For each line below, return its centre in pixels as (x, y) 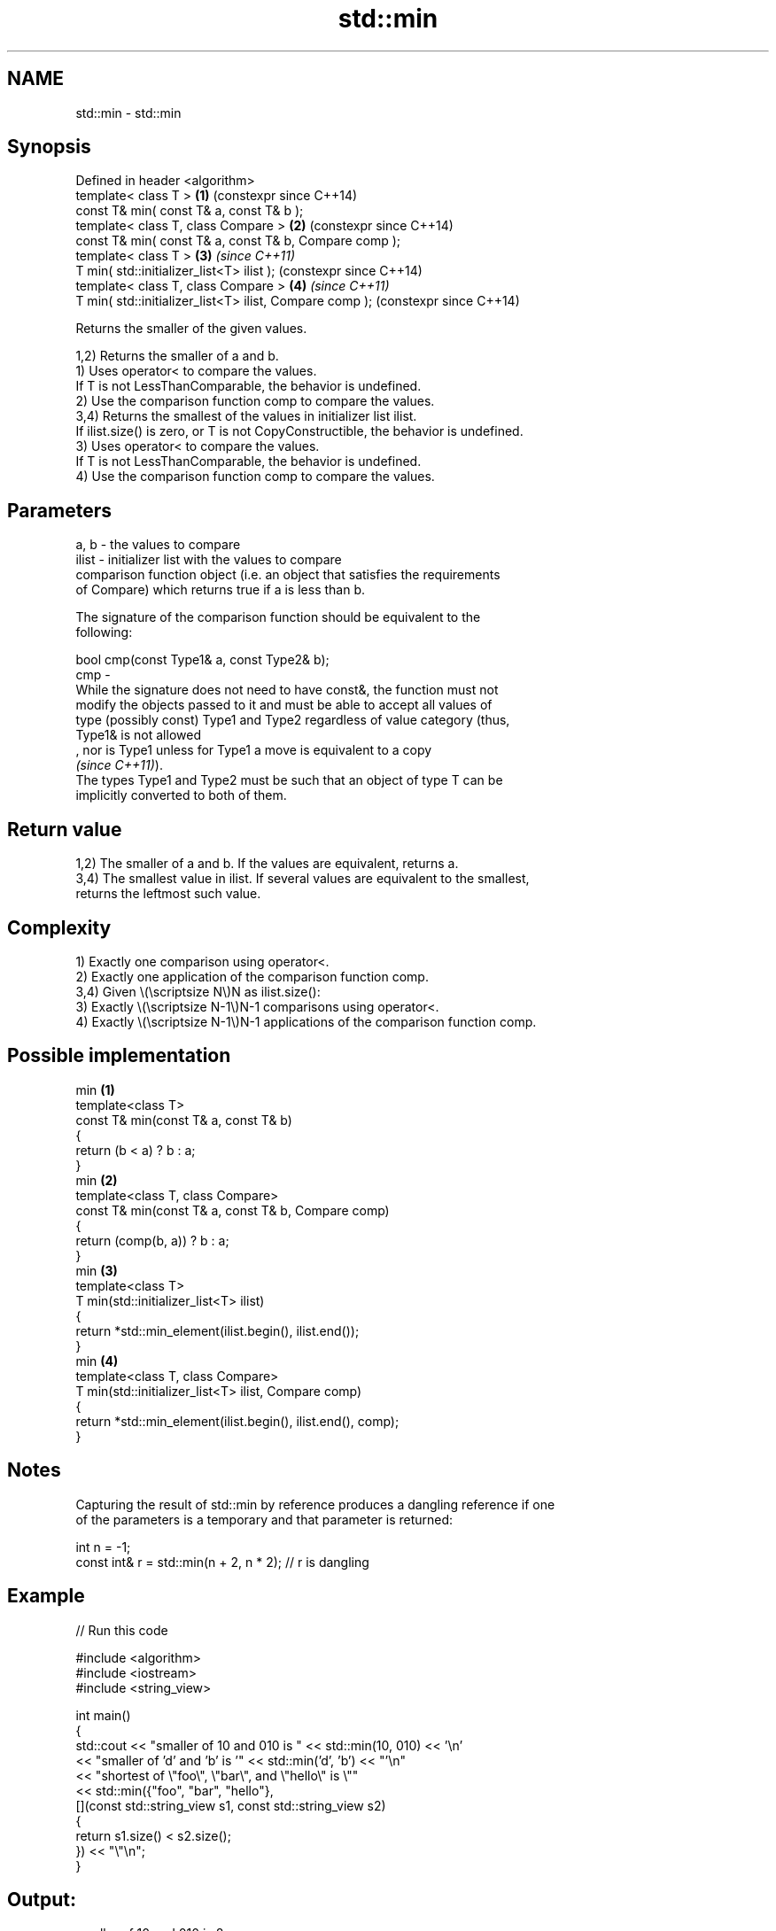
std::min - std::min (128, 112)
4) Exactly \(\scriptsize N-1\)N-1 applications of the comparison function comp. (306, 1021)
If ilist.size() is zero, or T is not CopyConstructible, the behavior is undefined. (299, 431)
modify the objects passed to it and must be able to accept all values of (284, 705)
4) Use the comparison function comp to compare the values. (255, 477)
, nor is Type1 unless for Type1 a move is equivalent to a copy (254, 750)
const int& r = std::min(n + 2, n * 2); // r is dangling (222, 1562)
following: (104, 632)
